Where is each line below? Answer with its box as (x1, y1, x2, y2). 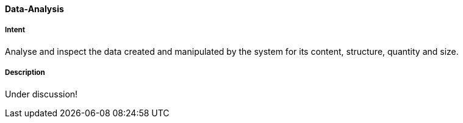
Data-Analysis (5, 4, 64, 14)
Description (5, 68, 45, 77)
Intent (5, 26, 26, 35)
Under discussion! (5, 88, 78, 99)
